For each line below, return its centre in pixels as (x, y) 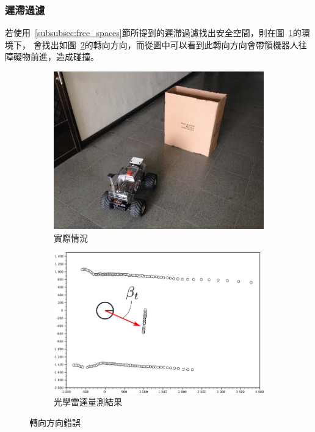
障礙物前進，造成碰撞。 (52, 57)
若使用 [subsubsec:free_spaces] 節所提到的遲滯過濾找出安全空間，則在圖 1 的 (153, 33)
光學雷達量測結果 (88, 402)
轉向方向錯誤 (55, 422)
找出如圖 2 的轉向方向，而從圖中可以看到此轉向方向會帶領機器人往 (174, 44)
